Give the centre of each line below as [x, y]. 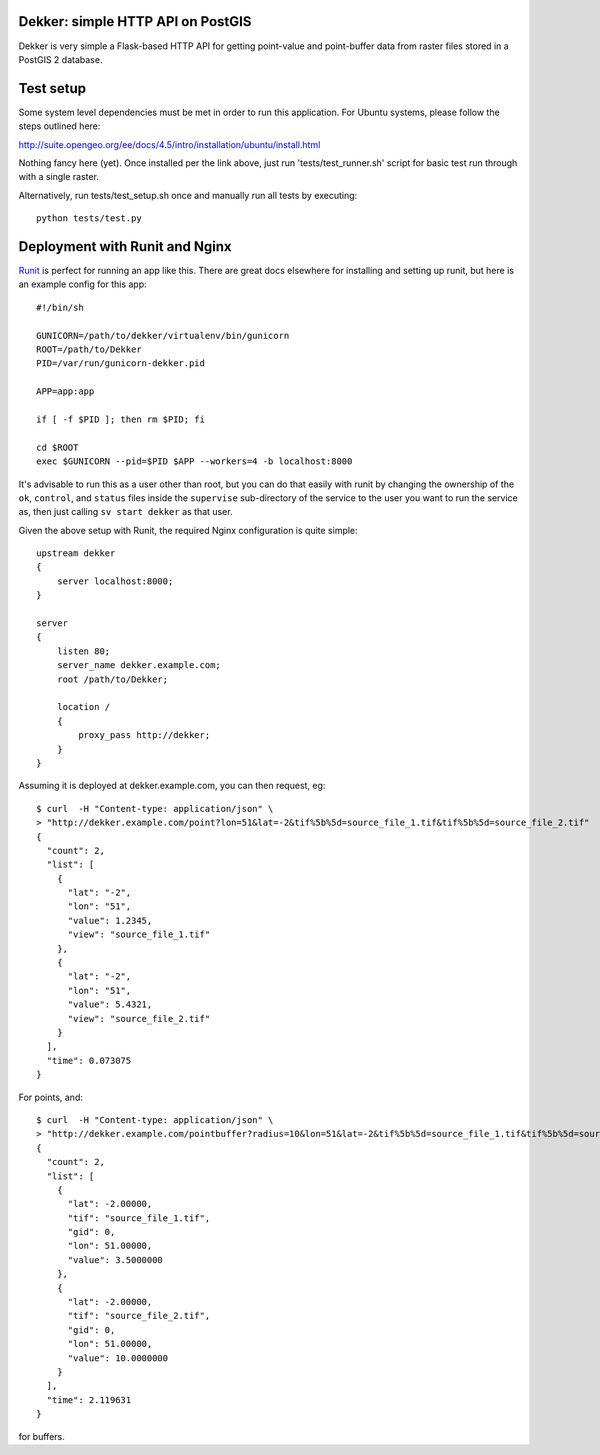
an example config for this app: [82, 284]
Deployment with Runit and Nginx [125, 246]
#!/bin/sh [60, 307]
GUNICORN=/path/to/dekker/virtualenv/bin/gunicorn [163, 335]
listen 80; [83, 651]
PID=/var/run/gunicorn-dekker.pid [120, 363]
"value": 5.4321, [110, 1004]
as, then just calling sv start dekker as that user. [126, 512]
